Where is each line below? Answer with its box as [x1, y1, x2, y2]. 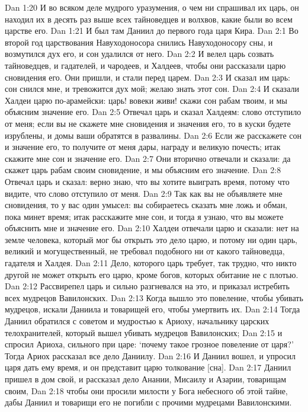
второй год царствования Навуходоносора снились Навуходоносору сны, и [5, 36, 273, 48]
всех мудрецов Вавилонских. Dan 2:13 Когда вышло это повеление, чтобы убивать [5, 291, 303, 304]
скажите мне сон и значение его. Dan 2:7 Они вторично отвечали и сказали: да [5, 152, 291, 164]
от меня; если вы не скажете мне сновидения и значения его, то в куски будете [5, 117, 291, 129]
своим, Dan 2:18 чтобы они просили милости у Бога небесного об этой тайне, [5, 384, 288, 397]
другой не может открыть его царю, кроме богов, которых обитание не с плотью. [5, 268, 299, 280]
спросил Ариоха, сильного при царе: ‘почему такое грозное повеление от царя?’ [5, 338, 294, 350]
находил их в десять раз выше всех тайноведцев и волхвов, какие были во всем [5, 12, 293, 25]
